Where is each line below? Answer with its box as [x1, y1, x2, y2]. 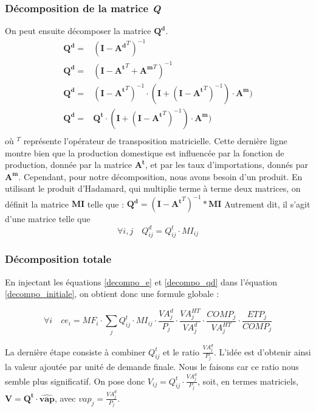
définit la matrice [5, 197, 69, 210]
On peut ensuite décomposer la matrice [5, 24, 151, 37]
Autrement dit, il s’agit [224, 197, 311, 210]
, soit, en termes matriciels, [197, 374, 298, 387]
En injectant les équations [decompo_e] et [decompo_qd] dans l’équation [5, 275, 278, 288]
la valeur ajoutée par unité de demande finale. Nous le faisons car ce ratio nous [5, 360, 299, 373]
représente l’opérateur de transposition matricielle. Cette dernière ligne [23, 134, 287, 147]
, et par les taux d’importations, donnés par [145, 158, 308, 171]
